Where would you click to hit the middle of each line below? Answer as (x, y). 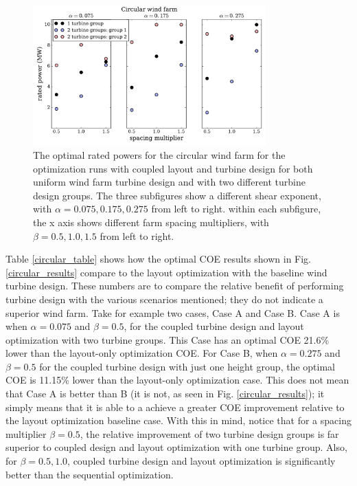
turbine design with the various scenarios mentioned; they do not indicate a (164, 299)
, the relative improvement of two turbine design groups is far (209, 433)
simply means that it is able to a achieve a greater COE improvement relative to (175, 407)
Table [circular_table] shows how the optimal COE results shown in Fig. (159, 259)
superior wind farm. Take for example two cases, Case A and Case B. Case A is (173, 312)
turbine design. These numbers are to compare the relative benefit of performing (175, 286)
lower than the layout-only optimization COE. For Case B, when (142, 353)
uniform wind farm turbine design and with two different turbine (169, 182)
